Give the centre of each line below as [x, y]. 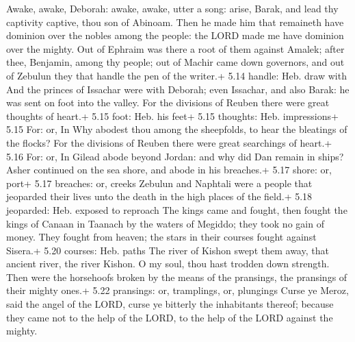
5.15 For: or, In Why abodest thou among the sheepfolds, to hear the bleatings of [177, 129]
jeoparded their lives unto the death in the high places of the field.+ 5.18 [159, 196]
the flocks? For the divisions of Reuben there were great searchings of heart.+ [169, 142]
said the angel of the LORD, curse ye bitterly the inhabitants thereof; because [170, 304]
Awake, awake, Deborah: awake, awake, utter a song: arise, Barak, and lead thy [172, 8]
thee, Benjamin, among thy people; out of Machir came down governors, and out [175, 62]
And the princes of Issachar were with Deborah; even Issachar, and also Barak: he [178, 89]
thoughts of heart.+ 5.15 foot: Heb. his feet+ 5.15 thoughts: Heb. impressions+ [172, 115]
